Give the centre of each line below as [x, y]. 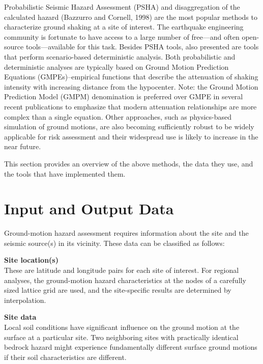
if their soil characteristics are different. [65, 357]
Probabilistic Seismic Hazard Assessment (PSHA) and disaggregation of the [122, 7]
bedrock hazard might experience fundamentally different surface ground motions [131, 347]
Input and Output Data [89, 208]
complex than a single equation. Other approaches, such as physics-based [118, 116]
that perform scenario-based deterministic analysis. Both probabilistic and [120, 56]
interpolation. [25, 300]
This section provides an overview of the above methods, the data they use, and [129, 163]
